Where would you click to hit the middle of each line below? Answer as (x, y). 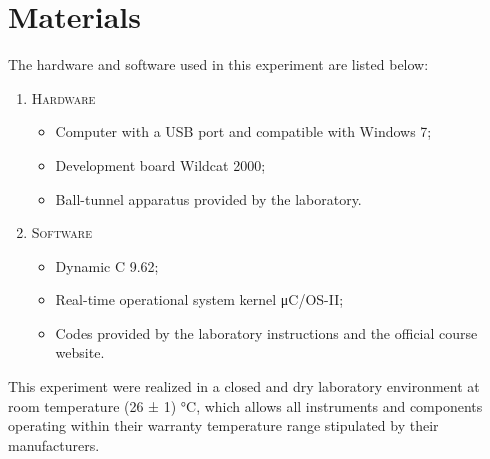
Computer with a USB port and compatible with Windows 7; (243, 131)
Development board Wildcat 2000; (160, 164)
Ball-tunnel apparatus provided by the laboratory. (208, 198)
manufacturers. (54, 444)
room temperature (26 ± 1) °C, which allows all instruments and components (245, 405)
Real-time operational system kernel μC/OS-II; (199, 299)
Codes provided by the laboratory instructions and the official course (266, 332)
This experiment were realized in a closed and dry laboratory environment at (244, 386)
